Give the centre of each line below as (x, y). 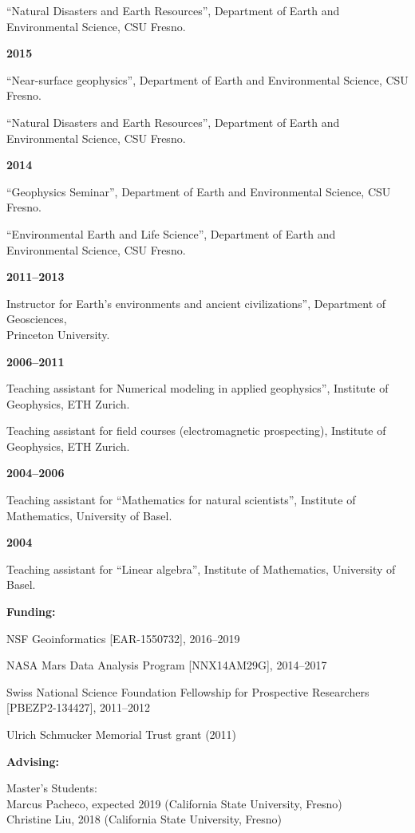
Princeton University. (58, 334)
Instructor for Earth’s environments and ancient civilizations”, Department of (196, 303)
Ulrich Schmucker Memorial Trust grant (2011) (122, 734)
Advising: (33, 761)
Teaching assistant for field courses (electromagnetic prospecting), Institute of (196, 430)
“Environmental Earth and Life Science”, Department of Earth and (171, 233)
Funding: (31, 612)
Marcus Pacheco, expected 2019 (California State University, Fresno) (174, 803)
